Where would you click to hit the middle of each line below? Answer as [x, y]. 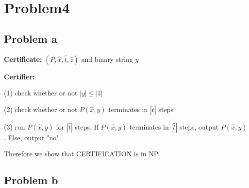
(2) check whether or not [41, 109]
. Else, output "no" [32, 137]
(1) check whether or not [41, 93]
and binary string [107, 59]
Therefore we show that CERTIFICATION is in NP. [82, 154]
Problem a [31, 38]
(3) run [15, 126]
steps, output [199, 126]
